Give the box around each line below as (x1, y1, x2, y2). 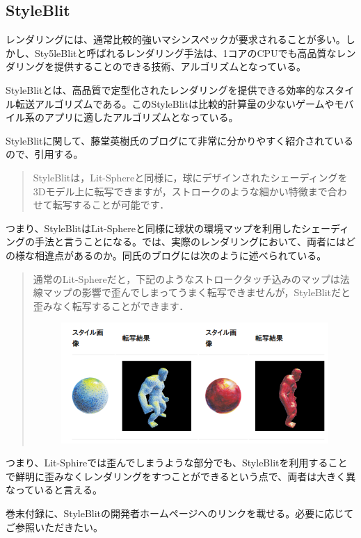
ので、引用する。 (6, 147, 83, 161)
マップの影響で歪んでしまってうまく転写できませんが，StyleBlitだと (42, 285, 351, 300)
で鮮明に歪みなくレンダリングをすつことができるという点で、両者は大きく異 (6, 468, 356, 483)
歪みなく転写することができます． (33, 298, 189, 313)
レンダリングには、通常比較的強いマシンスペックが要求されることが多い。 (6, 32, 346, 47)
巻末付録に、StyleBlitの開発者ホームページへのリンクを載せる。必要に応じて (6, 506, 354, 520)
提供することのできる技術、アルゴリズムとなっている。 (54, 59, 307, 74)
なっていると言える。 (6, 482, 102, 497)
